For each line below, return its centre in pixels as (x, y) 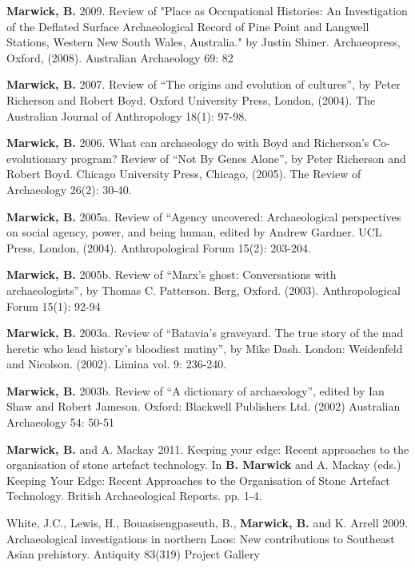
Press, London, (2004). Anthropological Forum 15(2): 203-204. (159, 247)
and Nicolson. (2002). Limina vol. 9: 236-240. (117, 364)
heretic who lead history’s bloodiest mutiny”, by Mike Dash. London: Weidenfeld (205, 348)
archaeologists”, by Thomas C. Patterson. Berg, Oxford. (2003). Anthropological (204, 290)
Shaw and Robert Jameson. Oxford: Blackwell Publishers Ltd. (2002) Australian (204, 406)
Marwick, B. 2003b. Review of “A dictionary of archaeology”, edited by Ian (196, 390)
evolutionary (37, 158)
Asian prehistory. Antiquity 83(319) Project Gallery (133, 554)
